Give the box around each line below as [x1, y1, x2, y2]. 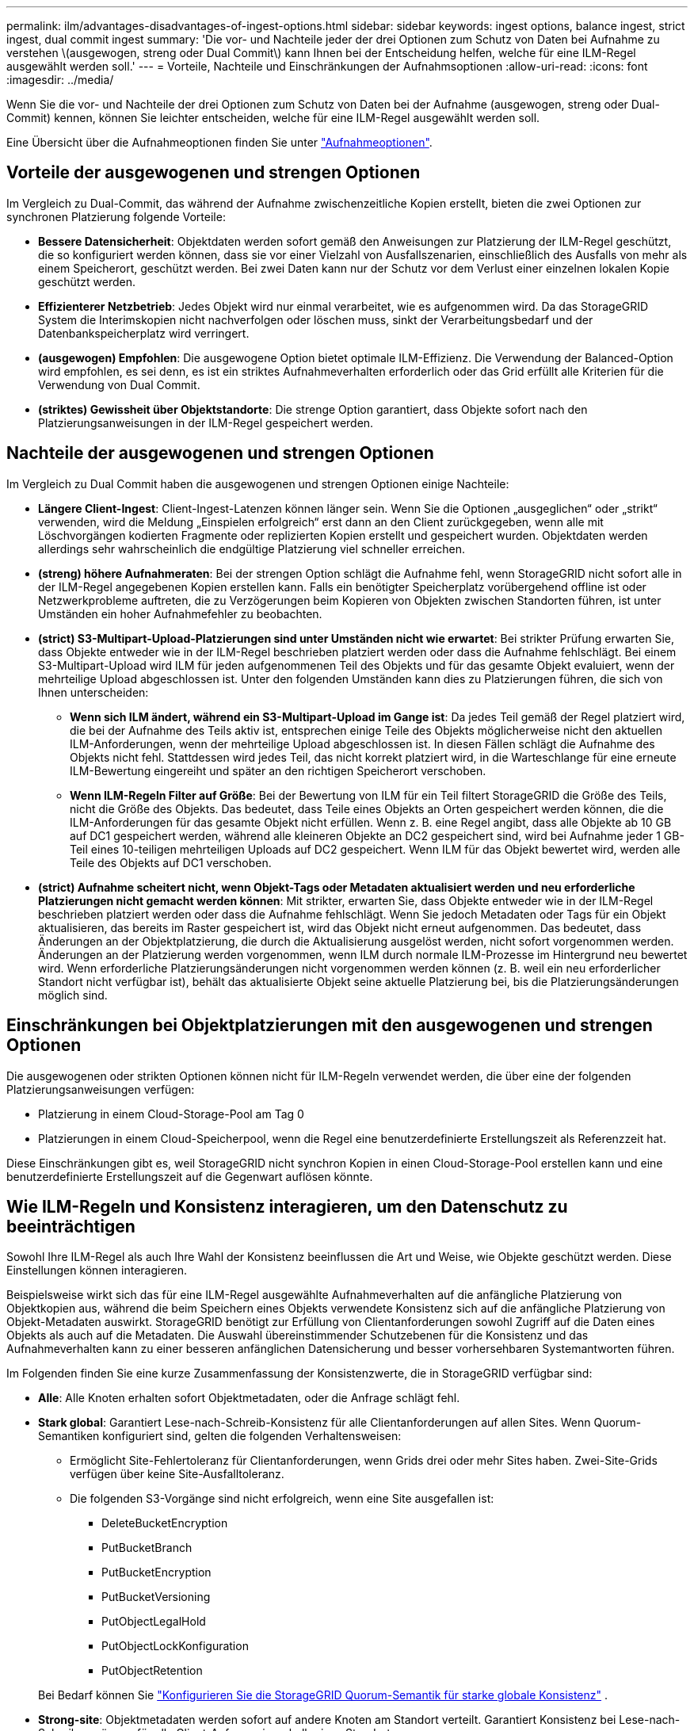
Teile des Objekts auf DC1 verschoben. [70, 855, 272, 869]
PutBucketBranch [101, 1541, 193, 1555]
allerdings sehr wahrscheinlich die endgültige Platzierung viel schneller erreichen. [38, 541, 465, 556]
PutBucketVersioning [101, 1590, 211, 1604]
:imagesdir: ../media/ [6, 73, 114, 86]
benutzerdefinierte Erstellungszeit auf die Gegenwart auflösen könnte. [6, 1169, 373, 1183]
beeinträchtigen [6, 1216, 135, 1236]
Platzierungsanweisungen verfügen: [6, 1082, 195, 1096]
